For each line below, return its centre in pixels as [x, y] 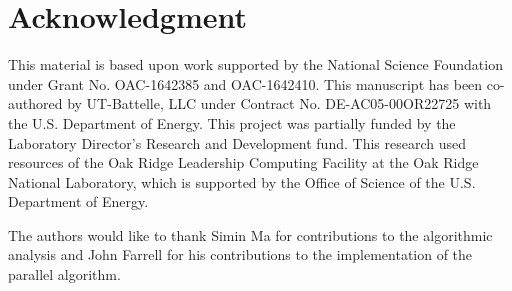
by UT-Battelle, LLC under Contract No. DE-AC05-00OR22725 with [279, 103]
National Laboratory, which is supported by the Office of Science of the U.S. [242, 181]
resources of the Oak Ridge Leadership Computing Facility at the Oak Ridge [243, 162]
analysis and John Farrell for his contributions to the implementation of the [240, 254]
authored [35, 103]
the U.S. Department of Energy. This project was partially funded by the [232, 122]
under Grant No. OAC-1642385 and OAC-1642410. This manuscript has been [245, 83]
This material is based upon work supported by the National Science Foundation [255, 64]
